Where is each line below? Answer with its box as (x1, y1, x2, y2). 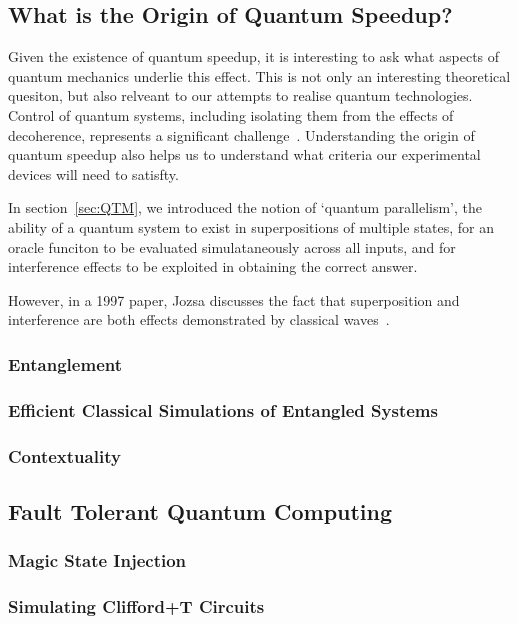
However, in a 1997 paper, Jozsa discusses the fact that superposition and (8, 289, 460, 310)
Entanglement (8, 351, 122, 376)
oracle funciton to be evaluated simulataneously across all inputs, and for (8, 236, 456, 257)
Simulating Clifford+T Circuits (8, 594, 265, 618)
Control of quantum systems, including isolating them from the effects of (8, 104, 454, 125)
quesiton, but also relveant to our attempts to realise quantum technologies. (8, 85, 473, 106)
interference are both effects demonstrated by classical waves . (8, 309, 390, 330)
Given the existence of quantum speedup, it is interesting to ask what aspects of (8, 46, 500, 67)
